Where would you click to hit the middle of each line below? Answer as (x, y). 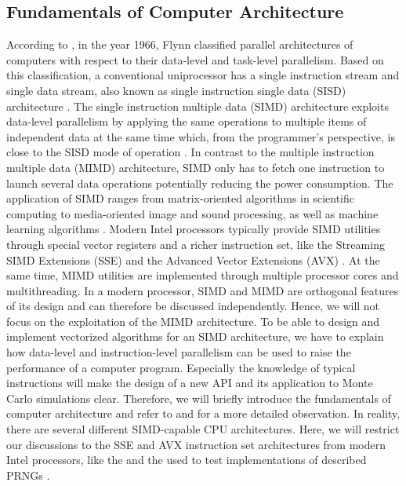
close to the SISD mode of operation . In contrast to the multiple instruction (190, 152)
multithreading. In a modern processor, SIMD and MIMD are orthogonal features (203, 290)
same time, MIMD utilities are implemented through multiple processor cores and (203, 275)
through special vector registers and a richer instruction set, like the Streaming (196, 244)
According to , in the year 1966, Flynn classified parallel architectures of (180, 44)
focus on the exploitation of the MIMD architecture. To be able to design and (193, 321)
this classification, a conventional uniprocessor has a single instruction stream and (203, 75)
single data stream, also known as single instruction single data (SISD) (176, 90)
